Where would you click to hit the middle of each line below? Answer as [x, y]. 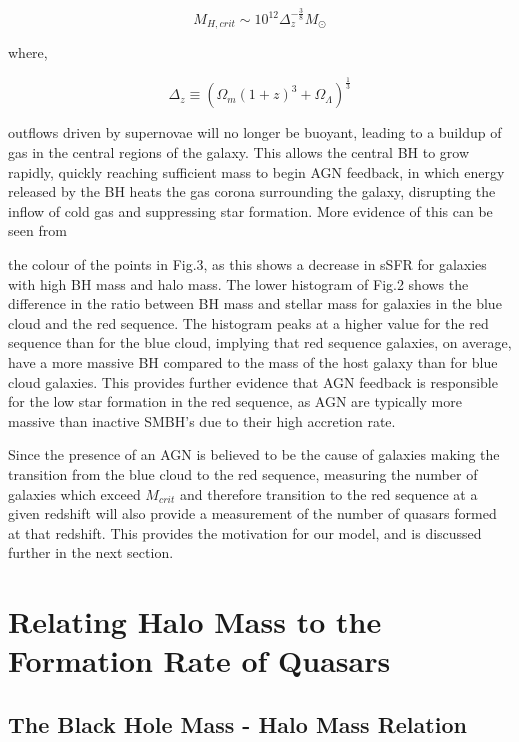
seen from [37, 230]
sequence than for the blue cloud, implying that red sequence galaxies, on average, [260, 342]
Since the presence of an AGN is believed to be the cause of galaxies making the [254, 454]
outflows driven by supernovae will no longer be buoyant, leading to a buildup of [255, 132]
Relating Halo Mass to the [195, 621]
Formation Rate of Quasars [199, 660]
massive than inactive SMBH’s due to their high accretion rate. [202, 420]
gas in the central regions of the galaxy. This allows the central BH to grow [239, 152]
